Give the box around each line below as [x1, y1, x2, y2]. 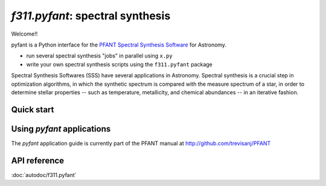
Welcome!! [11, 30, 38, 37]
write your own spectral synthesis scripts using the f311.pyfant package [26, 60, 213, 68]
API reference [11, 155, 65, 165]
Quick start [11, 104, 54, 115]
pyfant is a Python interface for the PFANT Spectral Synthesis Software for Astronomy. [11, 41, 226, 48]
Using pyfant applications [11, 124, 111, 134]
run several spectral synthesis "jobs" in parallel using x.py [26, 52, 173, 60]
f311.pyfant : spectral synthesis [11, 9, 171, 22]
